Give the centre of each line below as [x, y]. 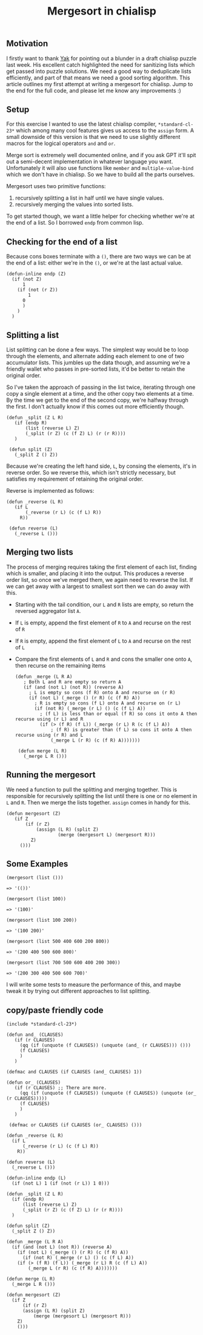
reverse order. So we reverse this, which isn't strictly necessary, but [91, 473]
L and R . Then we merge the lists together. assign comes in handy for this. [98, 802]
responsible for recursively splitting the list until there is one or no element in [102, 796]
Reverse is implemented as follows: [50, 491]
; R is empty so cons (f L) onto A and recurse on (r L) [108, 703]
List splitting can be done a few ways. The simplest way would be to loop [98, 350]
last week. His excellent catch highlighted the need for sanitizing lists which [101, 64]
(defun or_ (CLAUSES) [34, 1083]
